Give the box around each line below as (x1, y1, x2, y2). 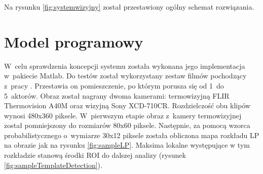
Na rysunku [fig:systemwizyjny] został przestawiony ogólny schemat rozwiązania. (4, 2, 254, 12)
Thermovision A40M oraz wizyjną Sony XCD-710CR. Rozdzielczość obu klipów (4, 100, 251, 111)
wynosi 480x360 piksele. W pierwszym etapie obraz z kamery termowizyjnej (4, 110, 242, 120)
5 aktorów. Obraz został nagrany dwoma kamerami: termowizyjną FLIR (4, 90, 230, 101)
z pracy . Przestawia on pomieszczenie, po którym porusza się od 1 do (4, 80, 224, 91)
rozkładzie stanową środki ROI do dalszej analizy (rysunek (4, 150, 186, 160)
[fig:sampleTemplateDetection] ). (4, 159, 102, 170)
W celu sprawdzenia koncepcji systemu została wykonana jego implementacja (4, 60, 245, 71)
